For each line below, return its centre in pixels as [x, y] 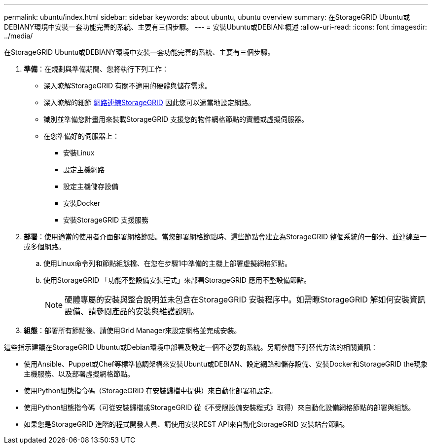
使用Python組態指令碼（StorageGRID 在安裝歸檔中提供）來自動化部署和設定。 [150, 391]
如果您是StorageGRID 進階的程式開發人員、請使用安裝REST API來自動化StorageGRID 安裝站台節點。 [186, 424]
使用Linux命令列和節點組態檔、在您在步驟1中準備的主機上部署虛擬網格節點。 [168, 263]
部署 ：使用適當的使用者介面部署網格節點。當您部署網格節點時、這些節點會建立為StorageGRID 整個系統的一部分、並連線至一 [225, 237]
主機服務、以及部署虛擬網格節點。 [79, 374]
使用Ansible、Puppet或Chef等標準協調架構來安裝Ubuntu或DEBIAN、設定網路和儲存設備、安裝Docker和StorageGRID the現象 [226, 364]
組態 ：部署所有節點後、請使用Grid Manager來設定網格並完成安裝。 [132, 330]
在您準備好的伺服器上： [81, 136]
